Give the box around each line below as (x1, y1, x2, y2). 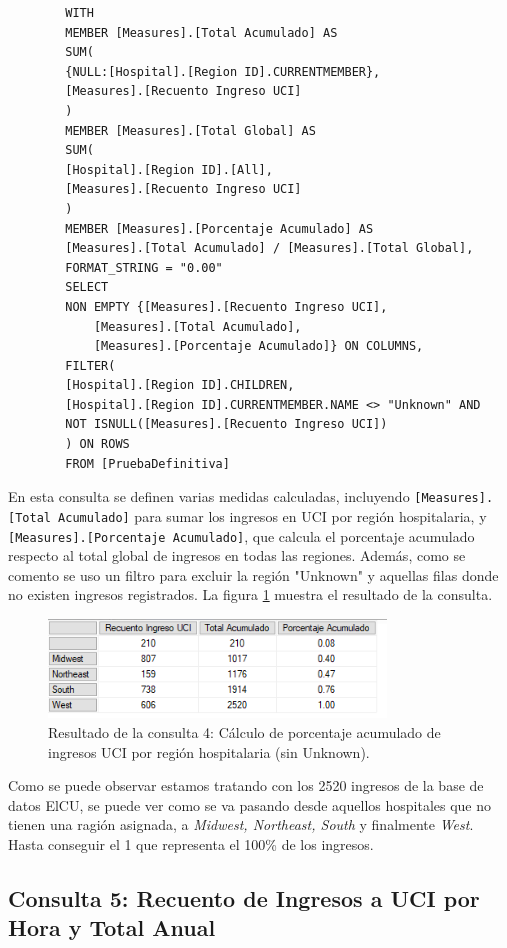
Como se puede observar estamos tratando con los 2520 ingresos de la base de (8, 775, 484, 796)
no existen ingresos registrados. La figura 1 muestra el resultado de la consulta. (8, 584, 493, 605)
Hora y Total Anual (8, 912, 216, 943)
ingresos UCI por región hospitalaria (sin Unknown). (48, 741, 370, 762)
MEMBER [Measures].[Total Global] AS (65, 123, 316, 138)
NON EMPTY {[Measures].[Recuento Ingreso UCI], (65, 299, 388, 314)
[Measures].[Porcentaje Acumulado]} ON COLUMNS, (93, 339, 424, 354)
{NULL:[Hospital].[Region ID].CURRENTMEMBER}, (65, 64, 381, 79)
